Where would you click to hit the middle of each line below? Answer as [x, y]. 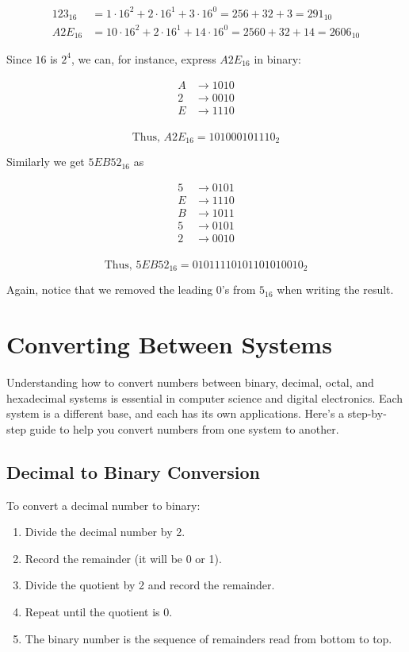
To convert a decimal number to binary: [103, 505]
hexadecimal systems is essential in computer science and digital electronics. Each [205, 397]
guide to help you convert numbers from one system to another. [184, 428]
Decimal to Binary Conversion [133, 471]
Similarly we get [46, 162]
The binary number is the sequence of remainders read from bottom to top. [208, 638]
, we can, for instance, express [143, 58]
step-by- [367, 413]
